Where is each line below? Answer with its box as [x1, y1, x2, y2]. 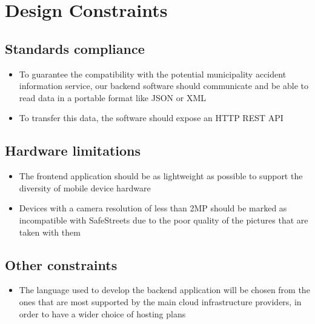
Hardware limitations [5, 141, 141, 160]
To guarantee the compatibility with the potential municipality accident [19, 67, 287, 80]
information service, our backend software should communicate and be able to [19, 79, 308, 92]
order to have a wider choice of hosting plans [19, 307, 186, 320]
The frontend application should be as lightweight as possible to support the [19, 170, 303, 182]
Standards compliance [5, 39, 145, 58]
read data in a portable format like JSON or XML [19, 91, 206, 104]
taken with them [19, 225, 81, 238]
